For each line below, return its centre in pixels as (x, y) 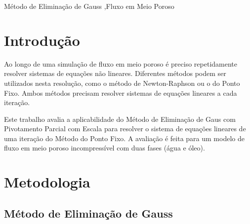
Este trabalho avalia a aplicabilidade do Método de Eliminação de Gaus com (120, 119)
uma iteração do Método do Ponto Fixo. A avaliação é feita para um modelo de (124, 138)
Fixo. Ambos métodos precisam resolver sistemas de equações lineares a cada (121, 93)
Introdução (42, 40)
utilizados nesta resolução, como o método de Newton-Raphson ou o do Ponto (122, 83)
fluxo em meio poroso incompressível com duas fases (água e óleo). (104, 148)
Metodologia (47, 182)
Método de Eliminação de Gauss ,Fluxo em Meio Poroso (89, 6)
